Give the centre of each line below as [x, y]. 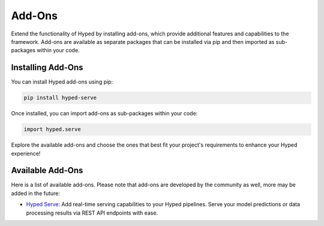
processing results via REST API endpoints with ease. [92, 213]
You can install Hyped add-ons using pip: [62, 82]
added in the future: [35, 193]
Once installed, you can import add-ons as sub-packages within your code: [104, 114]
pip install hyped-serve [60, 98]
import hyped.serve [52, 130]
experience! [26, 153]
